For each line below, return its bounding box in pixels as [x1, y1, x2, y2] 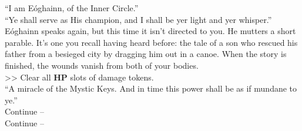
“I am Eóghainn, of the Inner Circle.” [5, 2, 139, 14]
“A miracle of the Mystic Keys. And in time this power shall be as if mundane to [5, 82, 297, 95]
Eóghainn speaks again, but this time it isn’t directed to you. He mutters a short [5, 25, 296, 37]
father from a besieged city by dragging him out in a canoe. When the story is [5, 48, 287, 60]
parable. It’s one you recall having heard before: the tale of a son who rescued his [5, 36, 298, 48]
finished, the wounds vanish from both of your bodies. [5, 59, 199, 71]
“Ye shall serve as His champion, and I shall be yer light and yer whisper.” [5, 13, 272, 25]
